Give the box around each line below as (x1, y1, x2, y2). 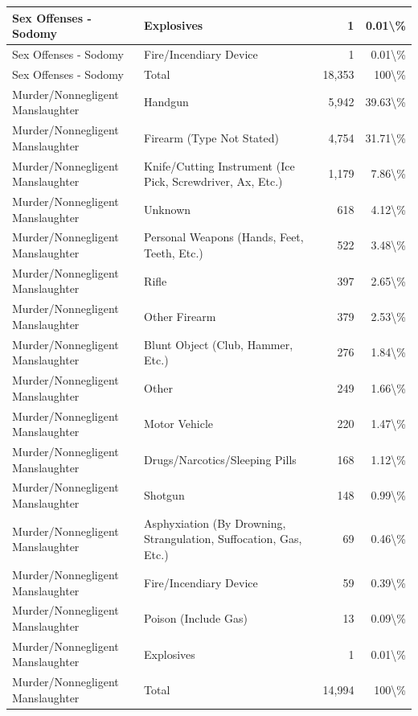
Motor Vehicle (144, 415, 214, 432)
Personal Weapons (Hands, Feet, (144, 228, 304, 245)
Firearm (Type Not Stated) (144, 129, 279, 146)
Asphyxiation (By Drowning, (144, 514, 286, 531)
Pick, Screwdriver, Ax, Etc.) (144, 173, 283, 190)
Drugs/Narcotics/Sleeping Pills (144, 451, 297, 467)
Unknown (144, 200, 191, 217)
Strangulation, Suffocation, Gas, (144, 530, 302, 547)
